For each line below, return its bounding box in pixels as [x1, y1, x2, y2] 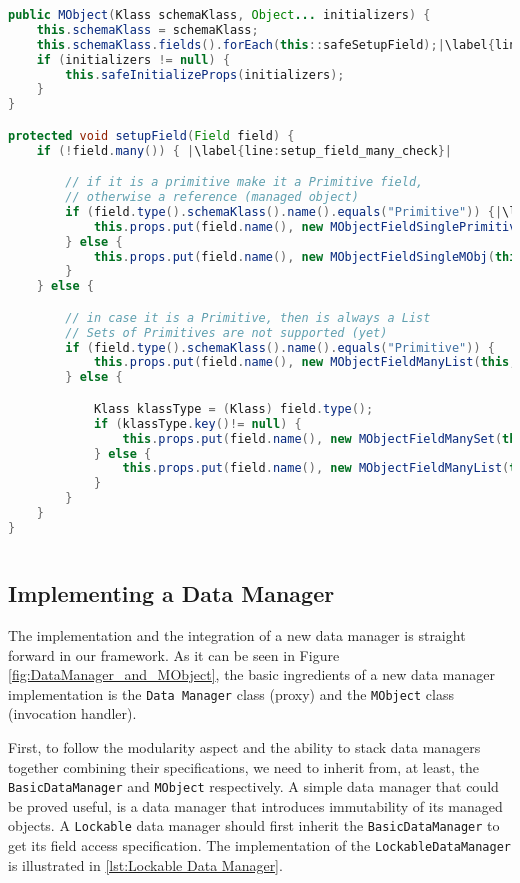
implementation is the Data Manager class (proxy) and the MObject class [8, 683, 454, 704]
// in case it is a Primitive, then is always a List [65, 310, 431, 325]
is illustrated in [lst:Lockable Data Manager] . [8, 854, 283, 875]
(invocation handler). [8, 703, 137, 724]
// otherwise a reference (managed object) [65, 190, 359, 205]
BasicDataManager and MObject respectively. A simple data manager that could [8, 776, 499, 797]
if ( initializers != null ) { [36, 52, 231, 67]
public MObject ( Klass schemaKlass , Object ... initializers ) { [8, 8, 431, 22]
